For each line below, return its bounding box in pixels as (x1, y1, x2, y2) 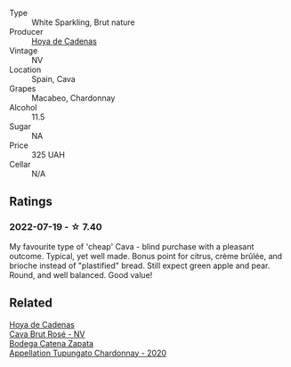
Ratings (9, 194, 53, 209)
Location (9, 64, 42, 75)
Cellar (9, 159, 31, 169)
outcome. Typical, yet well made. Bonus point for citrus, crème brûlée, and (9, 250, 283, 261)
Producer (9, 27, 44, 37)
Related (9, 296, 53, 311)
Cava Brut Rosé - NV (9, 329, 85, 339)
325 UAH (31, 150, 65, 159)
